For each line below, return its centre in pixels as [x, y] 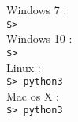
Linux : [24, 67]
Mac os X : [33, 95]
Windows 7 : [37, 10]
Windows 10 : [39, 38]
